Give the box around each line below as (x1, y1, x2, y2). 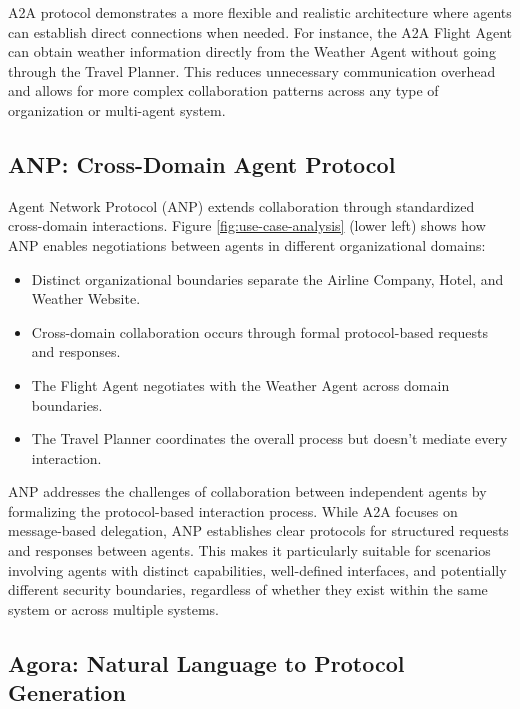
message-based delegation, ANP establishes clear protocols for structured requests (8, 520, 509, 541)
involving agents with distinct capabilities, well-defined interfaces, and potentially (8, 559, 507, 580)
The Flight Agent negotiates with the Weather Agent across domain (31, 374, 450, 395)
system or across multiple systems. (8, 598, 219, 619)
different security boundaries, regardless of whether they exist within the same (8, 579, 488, 600)
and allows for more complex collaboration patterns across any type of (8, 80, 439, 101)
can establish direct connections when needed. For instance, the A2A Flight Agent (8, 21, 512, 42)
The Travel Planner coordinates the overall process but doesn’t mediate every (31, 428, 508, 449)
